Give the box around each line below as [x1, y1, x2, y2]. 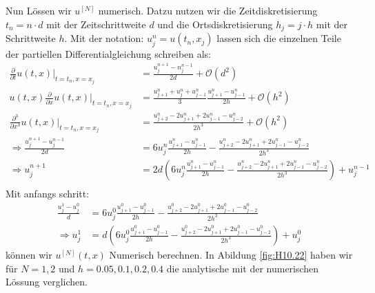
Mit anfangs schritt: [6, 186, 90, 201]
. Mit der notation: [64, 31, 144, 45]
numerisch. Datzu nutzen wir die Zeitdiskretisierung [98, 3, 318, 18]
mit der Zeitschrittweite [46, 17, 146, 31]
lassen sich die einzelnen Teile [216, 31, 341, 45]
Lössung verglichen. [6, 274, 88, 289]
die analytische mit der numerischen [166, 261, 319, 275]
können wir [6, 248, 52, 262]
